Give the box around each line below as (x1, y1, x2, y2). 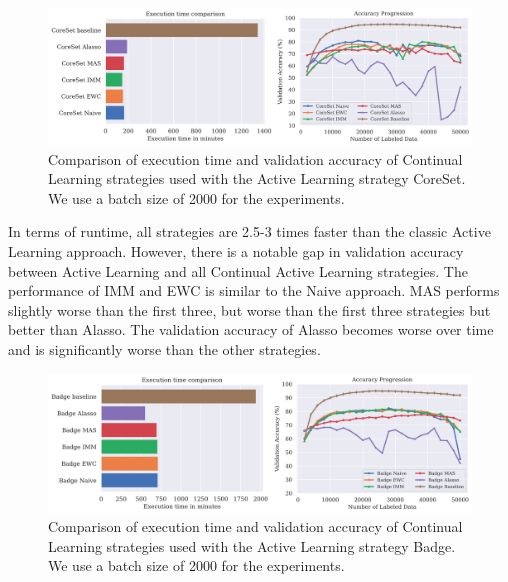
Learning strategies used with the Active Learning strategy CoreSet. (48, 168, 466, 189)
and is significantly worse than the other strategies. (8, 338, 321, 359)
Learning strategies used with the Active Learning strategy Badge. (48, 535, 456, 556)
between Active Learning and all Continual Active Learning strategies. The (8, 260, 468, 281)
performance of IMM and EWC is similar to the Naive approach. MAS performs (8, 280, 500, 301)
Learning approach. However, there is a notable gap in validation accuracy (8, 241, 464, 262)
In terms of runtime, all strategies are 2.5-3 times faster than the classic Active (8, 221, 491, 242)
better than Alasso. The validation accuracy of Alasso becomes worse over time (8, 319, 494, 340)
